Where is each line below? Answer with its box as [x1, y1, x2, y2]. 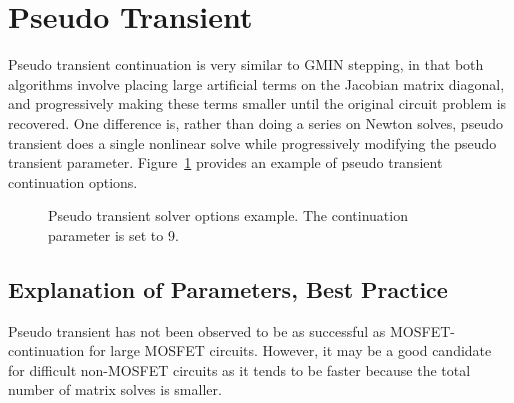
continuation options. [8, 171, 138, 192]
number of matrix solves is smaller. [8, 379, 222, 400]
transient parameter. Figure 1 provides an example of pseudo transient [8, 152, 443, 173]
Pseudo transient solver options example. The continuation [48, 205, 408, 226]
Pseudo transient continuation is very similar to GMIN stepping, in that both [8, 54, 484, 75]
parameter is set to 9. [48, 224, 179, 245]
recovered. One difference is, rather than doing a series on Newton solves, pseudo [8, 112, 503, 133]
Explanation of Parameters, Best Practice [8, 273, 448, 304]
